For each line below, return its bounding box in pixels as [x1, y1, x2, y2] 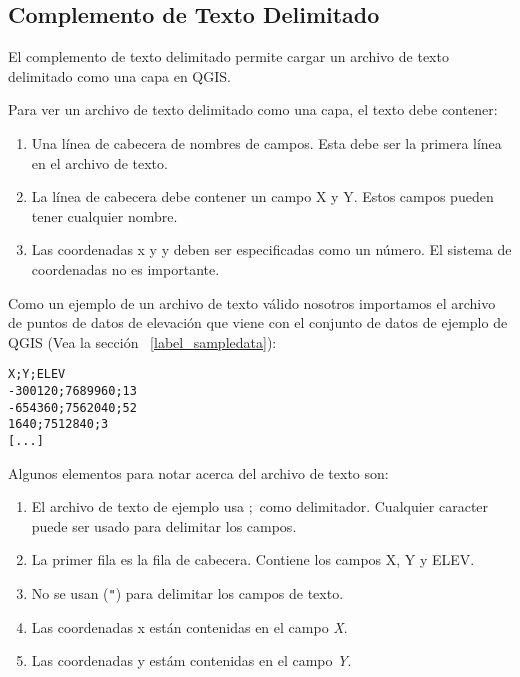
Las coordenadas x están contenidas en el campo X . [31, 616, 348, 637]
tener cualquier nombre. [31, 205, 178, 226]
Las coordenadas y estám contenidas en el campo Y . [31, 650, 352, 671]
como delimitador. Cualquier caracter [259, 496, 489, 517]
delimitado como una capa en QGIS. [8, 65, 231, 86]
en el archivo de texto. [31, 152, 168, 173]
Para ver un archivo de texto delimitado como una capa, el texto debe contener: [8, 99, 498, 120]
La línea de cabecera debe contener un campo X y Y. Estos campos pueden [31, 186, 494, 207]
